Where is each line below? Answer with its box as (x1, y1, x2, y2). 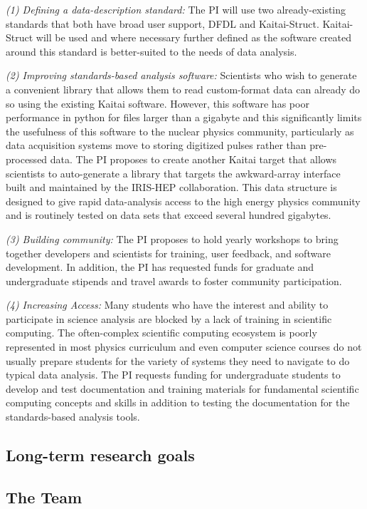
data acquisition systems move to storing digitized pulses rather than (6, 138, 307, 153)
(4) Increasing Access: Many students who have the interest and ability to (6, 297, 329, 312)
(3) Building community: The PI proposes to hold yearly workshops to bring (6, 231, 339, 246)
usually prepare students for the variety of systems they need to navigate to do (6, 353, 350, 368)
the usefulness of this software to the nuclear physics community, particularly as (6, 123, 354, 138)
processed (6, 151, 48, 166)
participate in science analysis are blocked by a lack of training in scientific (6, 311, 332, 326)
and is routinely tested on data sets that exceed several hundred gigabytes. (6, 207, 331, 222)
